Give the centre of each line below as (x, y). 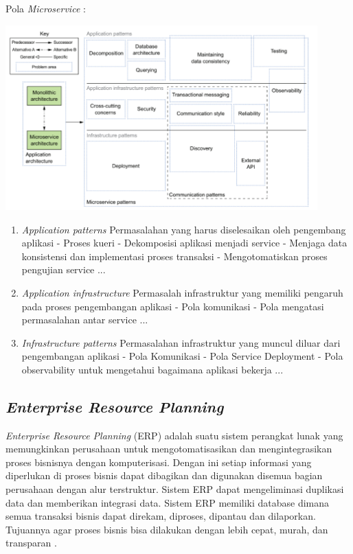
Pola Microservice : (46, 8)
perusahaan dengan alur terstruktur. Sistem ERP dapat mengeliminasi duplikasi (175, 489)
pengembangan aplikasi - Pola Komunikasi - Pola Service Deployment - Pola (182, 356)
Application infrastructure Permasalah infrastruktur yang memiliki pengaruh (182, 292)
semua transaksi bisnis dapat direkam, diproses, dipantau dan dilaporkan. (161, 516)
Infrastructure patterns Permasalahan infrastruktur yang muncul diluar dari (181, 342)
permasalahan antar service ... (85, 320)
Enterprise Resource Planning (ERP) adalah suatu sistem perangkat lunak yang (174, 435)
